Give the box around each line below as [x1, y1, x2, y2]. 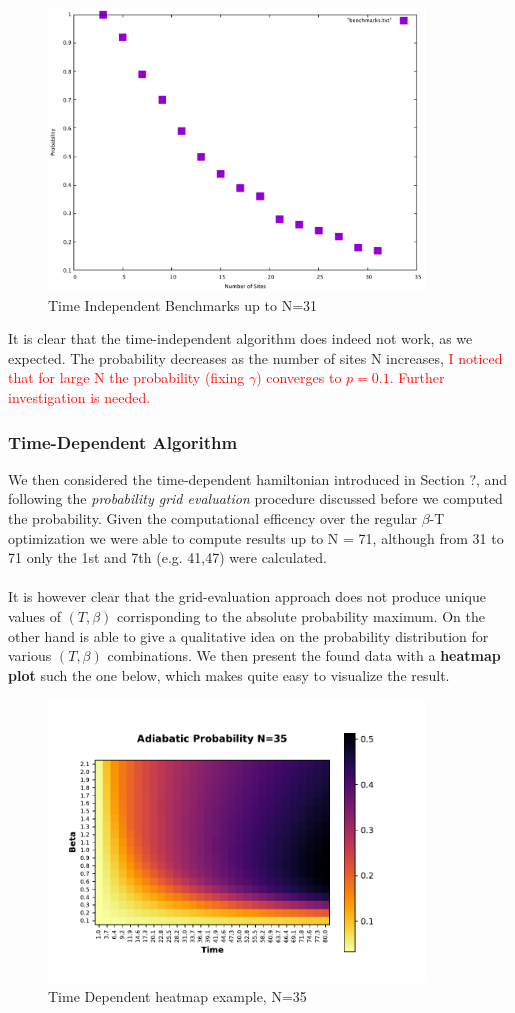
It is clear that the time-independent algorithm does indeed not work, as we [8, 328, 473, 349]
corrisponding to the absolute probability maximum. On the [117, 606, 485, 627]
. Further [389, 367, 445, 388]
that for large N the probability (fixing [8, 367, 245, 388]
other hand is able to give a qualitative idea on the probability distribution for [8, 625, 489, 646]
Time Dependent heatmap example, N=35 [48, 986, 307, 1007]
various [8, 645, 52, 666]
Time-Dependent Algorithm [8, 429, 238, 454]
